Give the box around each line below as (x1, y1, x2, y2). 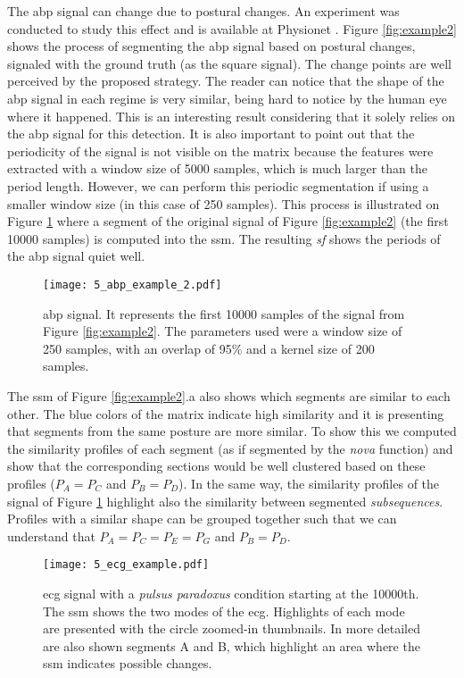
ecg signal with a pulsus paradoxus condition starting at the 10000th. (43, 583, 419, 602)
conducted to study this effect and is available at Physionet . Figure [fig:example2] (7, 19, 457, 38)
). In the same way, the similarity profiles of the (178, 473, 440, 492)
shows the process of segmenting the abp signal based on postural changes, (7, 37, 416, 55)
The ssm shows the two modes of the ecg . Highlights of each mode (43, 601, 405, 620)
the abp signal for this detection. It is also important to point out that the (7, 124, 415, 143)
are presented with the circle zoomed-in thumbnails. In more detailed (43, 619, 421, 638)
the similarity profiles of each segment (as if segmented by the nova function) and (7, 439, 453, 457)
